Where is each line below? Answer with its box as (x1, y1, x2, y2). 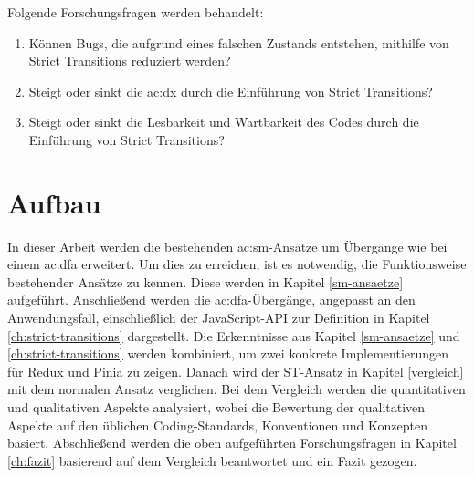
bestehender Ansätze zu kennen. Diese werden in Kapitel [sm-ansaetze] (7, 272, 404, 291)
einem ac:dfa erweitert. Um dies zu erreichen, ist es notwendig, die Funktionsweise (7, 254, 467, 274)
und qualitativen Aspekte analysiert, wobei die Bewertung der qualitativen (7, 398, 426, 417)
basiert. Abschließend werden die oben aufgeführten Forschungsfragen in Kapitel (7, 433, 457, 452)
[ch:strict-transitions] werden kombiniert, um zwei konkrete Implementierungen (7, 344, 449, 363)
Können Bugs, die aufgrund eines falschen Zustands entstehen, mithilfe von (28, 33, 449, 52)
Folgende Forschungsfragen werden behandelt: (7, 3, 264, 21)
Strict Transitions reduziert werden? (28, 51, 231, 70)
